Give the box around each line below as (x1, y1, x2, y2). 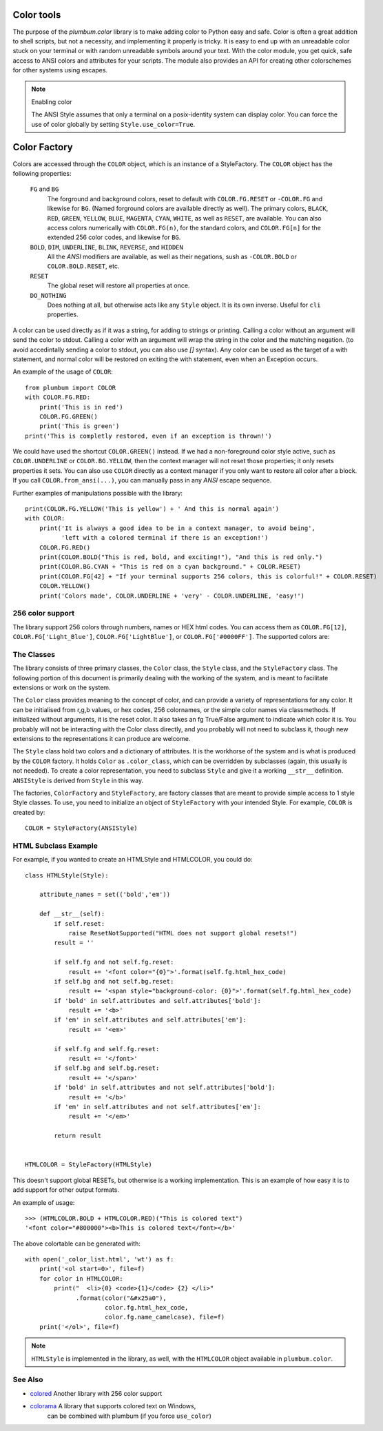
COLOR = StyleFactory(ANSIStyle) (25, 824, 138, 832)
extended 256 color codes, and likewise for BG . (47, 233, 181, 241)
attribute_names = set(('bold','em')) (39, 891, 171, 899)
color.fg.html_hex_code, (104, 1303, 189, 1312)
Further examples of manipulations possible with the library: (12, 489, 183, 497)
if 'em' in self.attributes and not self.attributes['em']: (54, 1103, 261, 1110)
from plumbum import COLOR (25, 383, 116, 392)
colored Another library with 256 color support (30, 1389, 162, 1397)
